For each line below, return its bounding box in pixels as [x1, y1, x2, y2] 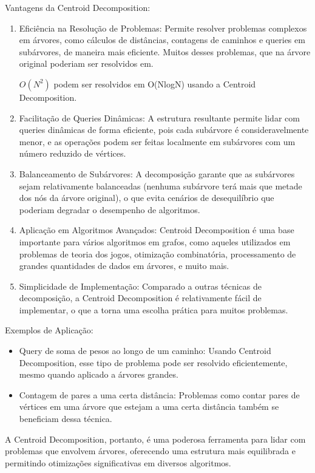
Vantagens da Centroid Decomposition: [5, 1, 151, 13]
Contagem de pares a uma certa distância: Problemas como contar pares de [19, 388, 300, 401]
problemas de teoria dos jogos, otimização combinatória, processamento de [19, 247, 296, 260]
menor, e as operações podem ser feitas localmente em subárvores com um [19, 135, 296, 148]
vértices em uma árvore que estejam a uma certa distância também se [19, 400, 279, 413]
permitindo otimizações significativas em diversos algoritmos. [5, 456, 231, 469]
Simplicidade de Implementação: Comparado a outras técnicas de [19, 279, 262, 292]
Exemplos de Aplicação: [5, 324, 93, 336]
